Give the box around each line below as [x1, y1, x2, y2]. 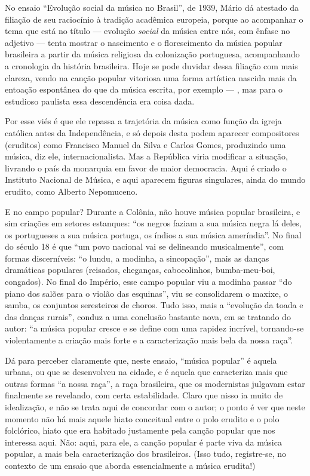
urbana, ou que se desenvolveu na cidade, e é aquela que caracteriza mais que [5, 366, 288, 378]
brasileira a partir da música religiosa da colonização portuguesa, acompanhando [5, 48, 300, 60]
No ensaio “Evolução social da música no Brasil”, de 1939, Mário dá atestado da [5, 1, 299, 13]
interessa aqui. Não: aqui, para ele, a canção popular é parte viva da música [5, 435, 282, 448]
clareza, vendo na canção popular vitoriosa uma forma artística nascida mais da [5, 71, 297, 84]
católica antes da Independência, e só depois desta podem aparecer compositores [5, 126, 299, 139]
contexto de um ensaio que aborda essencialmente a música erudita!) [5, 459, 256, 471]
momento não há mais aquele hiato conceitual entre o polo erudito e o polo [5, 412, 280, 425]
